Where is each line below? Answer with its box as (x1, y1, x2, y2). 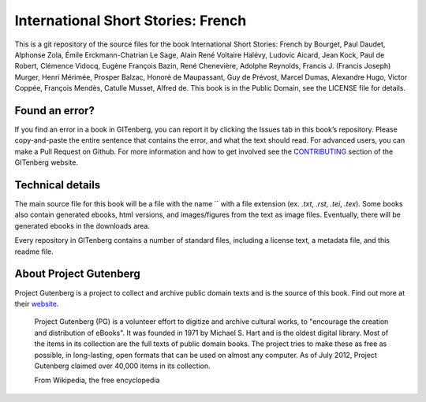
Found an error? (14, 103, 95, 117)
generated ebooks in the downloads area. (14, 221, 150, 230)
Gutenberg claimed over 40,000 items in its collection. (34, 361, 211, 370)
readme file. (14, 247, 54, 256)
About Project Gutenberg (14, 267, 141, 281)
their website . (14, 299, 59, 308)
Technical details (14, 178, 101, 192)
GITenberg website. (14, 158, 79, 167)
